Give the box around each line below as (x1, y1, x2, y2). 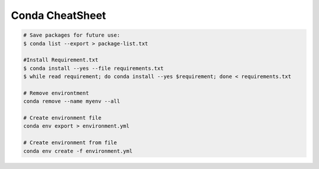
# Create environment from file (23, 139, 118, 146)
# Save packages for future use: (23, 32, 121, 38)
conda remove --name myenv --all (23, 98, 121, 105)
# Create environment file (23, 115, 102, 121)
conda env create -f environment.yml (23, 148, 133, 154)
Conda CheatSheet (11, 9, 106, 22)
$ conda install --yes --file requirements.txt (23, 65, 164, 71)
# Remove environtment (23, 89, 89, 96)
